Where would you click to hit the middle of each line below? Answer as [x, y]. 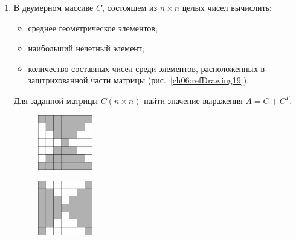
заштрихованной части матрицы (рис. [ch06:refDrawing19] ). [139, 80]
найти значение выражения [193, 100]
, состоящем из [130, 7]
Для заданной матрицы [56, 100]
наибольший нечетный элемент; [86, 48]
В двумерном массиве [53, 7]
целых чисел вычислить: [227, 7]
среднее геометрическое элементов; [93, 28]
